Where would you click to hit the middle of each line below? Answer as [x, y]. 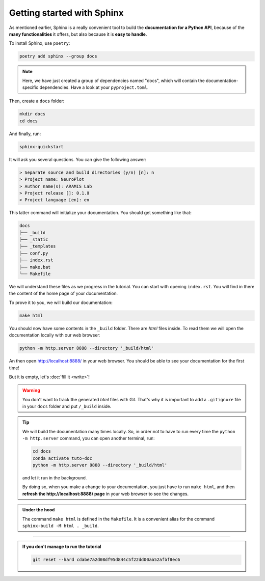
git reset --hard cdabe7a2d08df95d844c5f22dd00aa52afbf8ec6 [106, 560]
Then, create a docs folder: [37, 101]
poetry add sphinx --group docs [58, 56]
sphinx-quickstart [41, 147]
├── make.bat [35, 267]
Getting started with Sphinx [66, 13]
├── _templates [38, 246]
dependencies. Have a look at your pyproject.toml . [94, 87]
